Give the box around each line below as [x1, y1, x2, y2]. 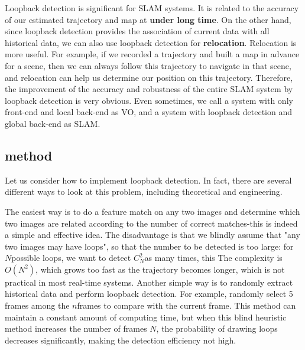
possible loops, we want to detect [11, 251, 131, 264]
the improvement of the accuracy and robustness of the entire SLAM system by [5, 83, 293, 95]
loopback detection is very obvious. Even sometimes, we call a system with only [5, 94, 293, 106]
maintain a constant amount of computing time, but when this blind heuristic [5, 310, 287, 323]
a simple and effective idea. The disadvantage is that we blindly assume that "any [5, 228, 300, 241]
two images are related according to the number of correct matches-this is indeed [5, 217, 298, 229]
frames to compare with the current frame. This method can [77, 299, 296, 312]
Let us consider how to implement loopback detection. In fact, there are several [5, 174, 292, 186]
